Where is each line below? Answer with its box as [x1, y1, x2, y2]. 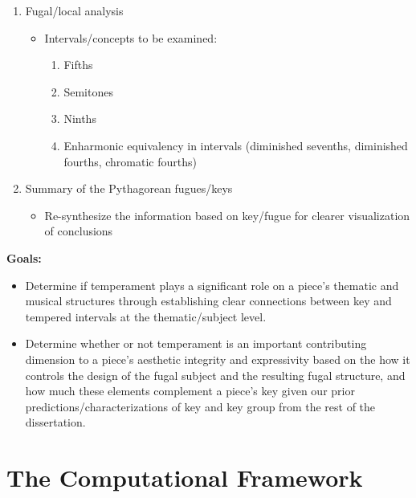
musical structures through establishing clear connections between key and [25, 292, 392, 309]
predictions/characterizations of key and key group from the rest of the [25, 398, 376, 414]
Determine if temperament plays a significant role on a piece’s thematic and [25, 276, 399, 293]
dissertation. [25, 414, 86, 431]
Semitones [63, 83, 113, 100]
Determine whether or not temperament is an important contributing [25, 335, 367, 352]
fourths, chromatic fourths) [63, 153, 197, 169]
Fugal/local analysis [25, 2, 124, 18]
